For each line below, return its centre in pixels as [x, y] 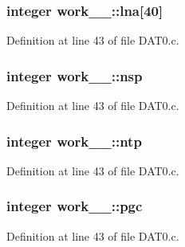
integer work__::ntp [74, 141]
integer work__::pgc [75, 206]
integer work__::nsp [75, 75]
